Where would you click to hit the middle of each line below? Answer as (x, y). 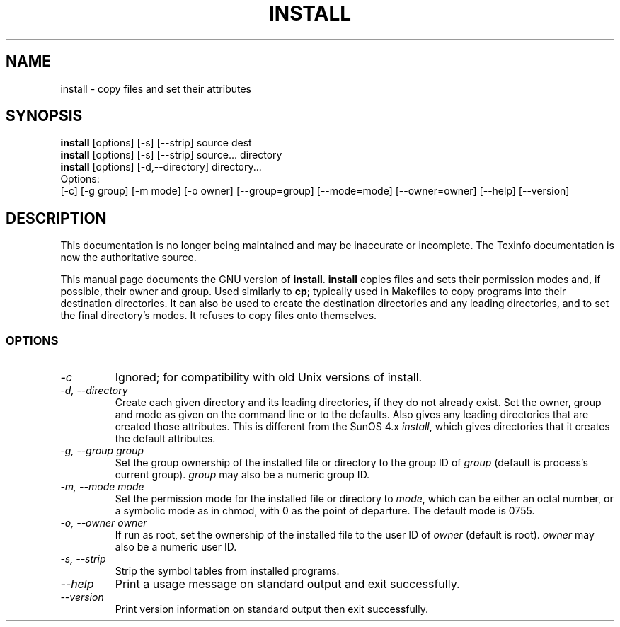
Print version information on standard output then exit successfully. (271, 609)
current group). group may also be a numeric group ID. (242, 475)
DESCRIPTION (56, 218)
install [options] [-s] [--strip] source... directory (171, 155)
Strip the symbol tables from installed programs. (227, 571)
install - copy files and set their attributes (156, 88)
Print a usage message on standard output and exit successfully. (287, 584)
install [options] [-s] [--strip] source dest (156, 143)
